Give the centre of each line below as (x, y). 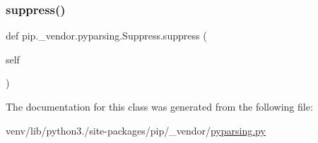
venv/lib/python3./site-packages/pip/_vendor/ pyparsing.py (136, 130)
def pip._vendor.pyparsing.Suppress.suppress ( (106, 36)
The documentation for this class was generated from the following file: (159, 106)
